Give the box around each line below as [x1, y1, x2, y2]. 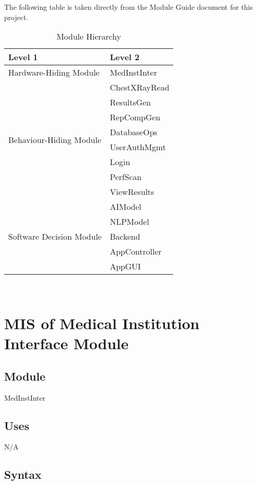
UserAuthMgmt [109, 141, 166, 153]
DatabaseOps [109, 126, 158, 138]
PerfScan [109, 171, 142, 183]
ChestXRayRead [109, 81, 170, 94]
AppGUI [109, 260, 141, 273]
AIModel [109, 201, 142, 213]
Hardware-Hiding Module [8, 66, 100, 79]
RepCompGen [109, 111, 160, 123]
